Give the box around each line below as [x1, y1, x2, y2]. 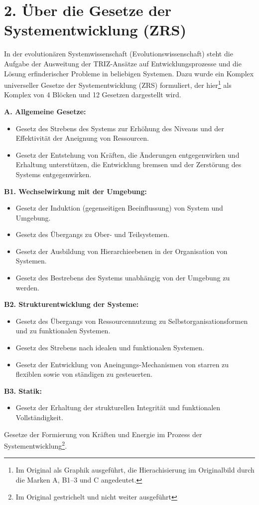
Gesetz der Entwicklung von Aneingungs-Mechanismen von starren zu [15, 359, 229, 369]
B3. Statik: [4, 385, 42, 396]
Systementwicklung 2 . [4, 439, 67, 451]
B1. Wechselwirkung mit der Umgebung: [4, 186, 147, 196]
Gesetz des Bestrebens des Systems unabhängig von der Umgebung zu [15, 272, 230, 283]
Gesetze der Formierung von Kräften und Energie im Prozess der [4, 429, 202, 439]
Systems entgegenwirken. [15, 169, 92, 179]
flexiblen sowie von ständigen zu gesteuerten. [15, 369, 152, 379]
